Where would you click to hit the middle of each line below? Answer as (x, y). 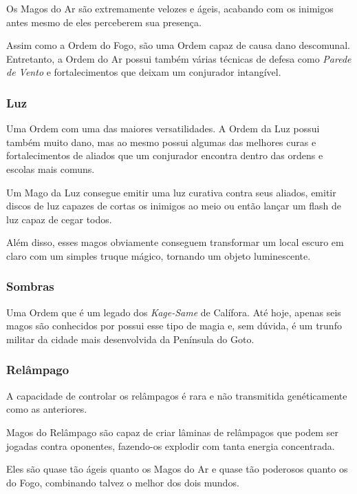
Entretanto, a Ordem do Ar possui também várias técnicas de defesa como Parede (179, 58)
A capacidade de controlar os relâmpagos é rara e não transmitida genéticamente (177, 395)
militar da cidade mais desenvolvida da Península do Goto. (130, 339)
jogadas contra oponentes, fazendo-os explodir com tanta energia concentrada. (171, 445)
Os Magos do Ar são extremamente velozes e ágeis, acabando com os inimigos (170, 8)
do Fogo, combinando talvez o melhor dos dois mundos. (123, 482)
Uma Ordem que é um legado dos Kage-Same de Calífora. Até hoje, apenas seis (174, 312)
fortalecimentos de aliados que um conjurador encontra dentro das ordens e (165, 155)
